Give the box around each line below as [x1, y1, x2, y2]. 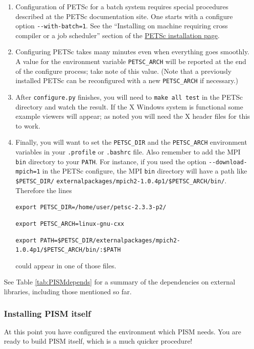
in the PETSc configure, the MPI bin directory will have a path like [42, 166, 247, 176]
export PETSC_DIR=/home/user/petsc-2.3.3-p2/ [15, 204, 166, 211]
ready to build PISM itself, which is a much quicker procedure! [4, 336, 192, 346]
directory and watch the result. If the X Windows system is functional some [15, 101, 243, 111]
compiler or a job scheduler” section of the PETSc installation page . [15, 30, 220, 40]
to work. [15, 120, 41, 131]
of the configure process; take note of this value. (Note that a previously [15, 65, 231, 76]
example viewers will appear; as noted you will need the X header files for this [15, 111, 250, 121]
